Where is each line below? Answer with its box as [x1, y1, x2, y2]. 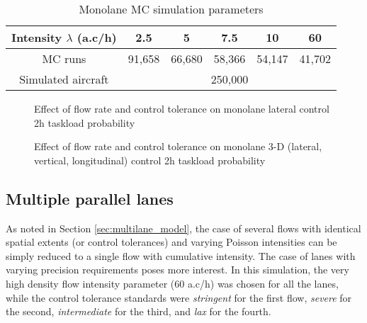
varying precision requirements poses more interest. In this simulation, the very [6, 262, 349, 277]
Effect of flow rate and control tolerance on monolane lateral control [34, 101, 329, 115]
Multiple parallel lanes [6, 187, 174, 209]
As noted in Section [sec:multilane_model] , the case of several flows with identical [6, 220, 361, 235]
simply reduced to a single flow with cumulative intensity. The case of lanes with [6, 248, 356, 263]
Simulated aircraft [19, 71, 109, 87]
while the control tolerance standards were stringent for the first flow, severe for [6, 290, 352, 305]
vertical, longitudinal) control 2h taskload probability [34, 152, 266, 167]
